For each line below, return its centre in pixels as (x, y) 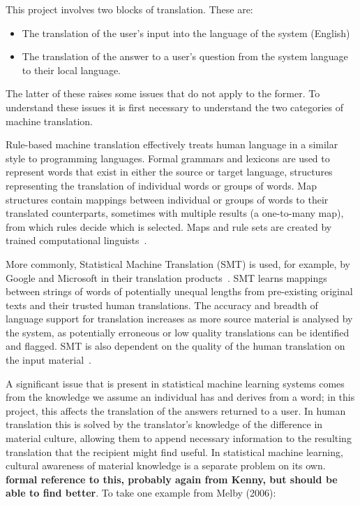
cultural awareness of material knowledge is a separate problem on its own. (166, 465)
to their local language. (72, 70)
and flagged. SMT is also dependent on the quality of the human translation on (175, 346)
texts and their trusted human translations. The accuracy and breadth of (162, 305)
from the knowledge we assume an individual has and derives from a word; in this (180, 397)
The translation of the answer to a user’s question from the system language (185, 56)
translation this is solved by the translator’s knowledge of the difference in (164, 424)
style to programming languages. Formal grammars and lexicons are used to (168, 158)
